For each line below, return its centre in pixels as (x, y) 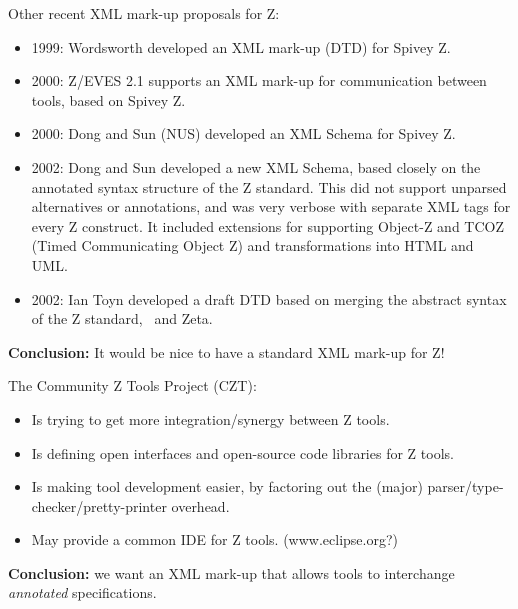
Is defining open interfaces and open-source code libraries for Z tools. (242, 452)
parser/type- (465, 486)
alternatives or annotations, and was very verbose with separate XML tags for (271, 206)
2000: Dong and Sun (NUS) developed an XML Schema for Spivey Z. (243, 133)
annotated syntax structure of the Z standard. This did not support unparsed (269, 186)
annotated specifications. (82, 592)
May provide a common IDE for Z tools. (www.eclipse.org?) (214, 539)
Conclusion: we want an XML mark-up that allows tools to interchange (231, 572)
